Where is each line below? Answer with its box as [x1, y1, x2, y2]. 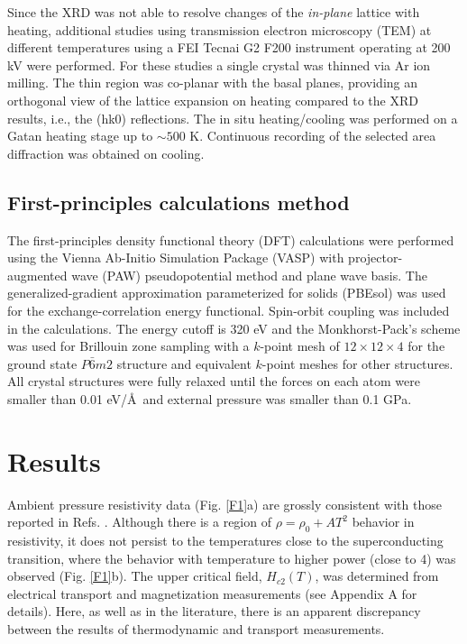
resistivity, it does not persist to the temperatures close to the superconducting [7, 531, 444, 549]
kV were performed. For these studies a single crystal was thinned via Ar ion [7, 55, 431, 74]
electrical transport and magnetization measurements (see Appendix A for [7, 584, 417, 603]
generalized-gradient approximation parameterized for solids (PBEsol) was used [7, 283, 446, 302]
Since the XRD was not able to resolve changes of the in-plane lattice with [7, 3, 420, 21]
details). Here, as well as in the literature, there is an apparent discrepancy [7, 602, 421, 621]
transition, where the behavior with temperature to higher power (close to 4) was [7, 548, 456, 567]
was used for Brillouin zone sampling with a [7, 336, 250, 355]
